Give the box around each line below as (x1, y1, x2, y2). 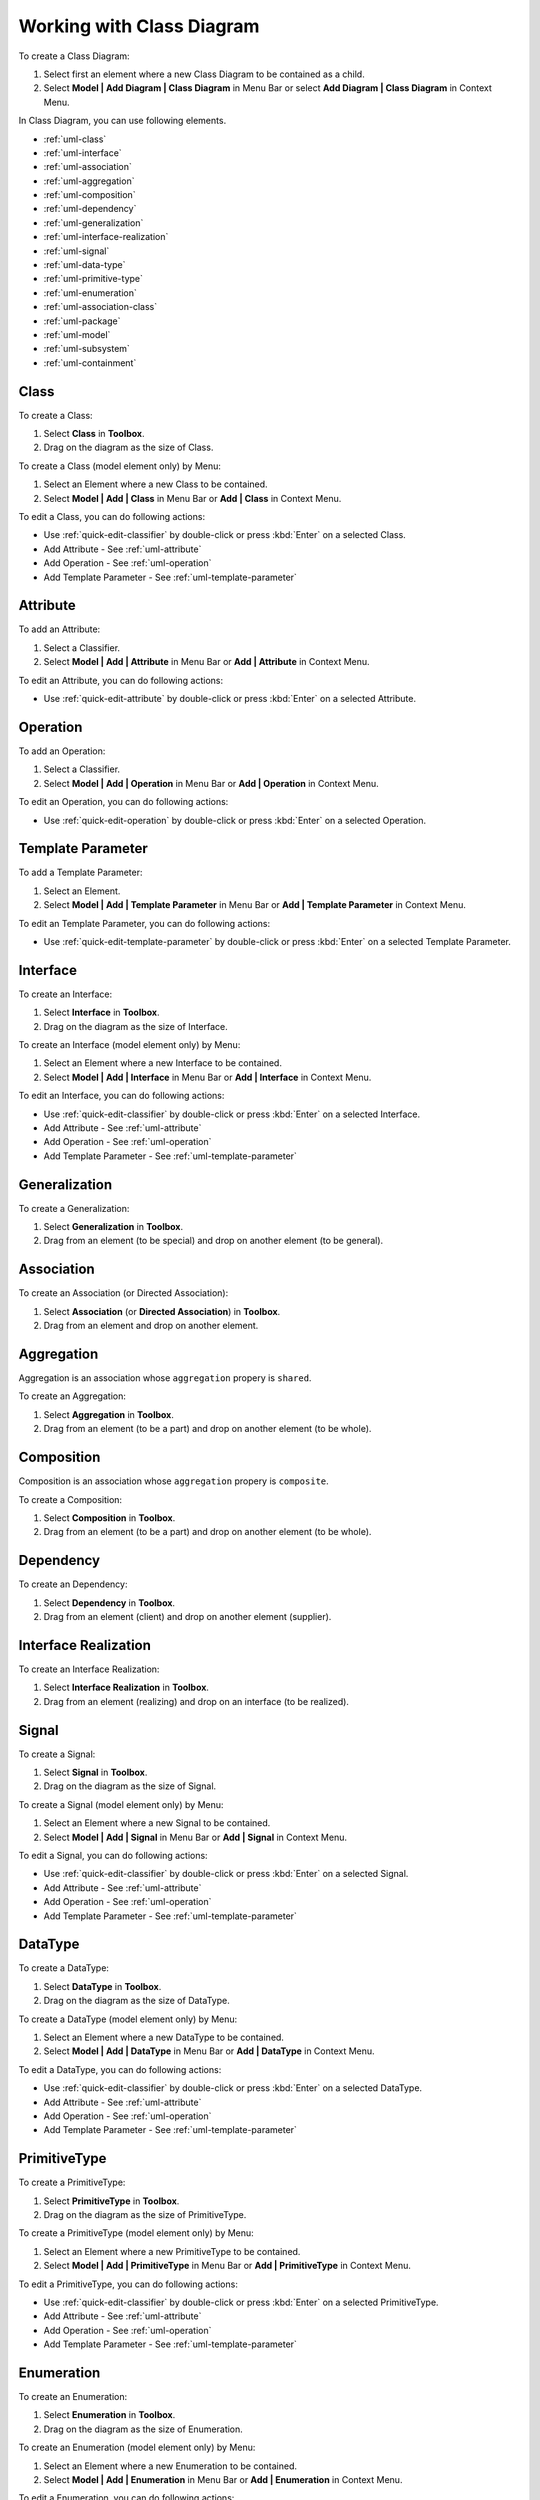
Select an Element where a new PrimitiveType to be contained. (43, 2245, 301, 2257)
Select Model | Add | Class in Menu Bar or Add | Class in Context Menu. (43, 492, 342, 504)
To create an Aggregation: (18, 1390, 127, 1402)
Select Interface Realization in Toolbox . (43, 1681, 210, 1694)
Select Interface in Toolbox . (43, 1006, 160, 1019)
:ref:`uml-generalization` (43, 216, 144, 229)
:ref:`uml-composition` (43, 189, 136, 201)
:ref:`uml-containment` (43, 356, 137, 369)
